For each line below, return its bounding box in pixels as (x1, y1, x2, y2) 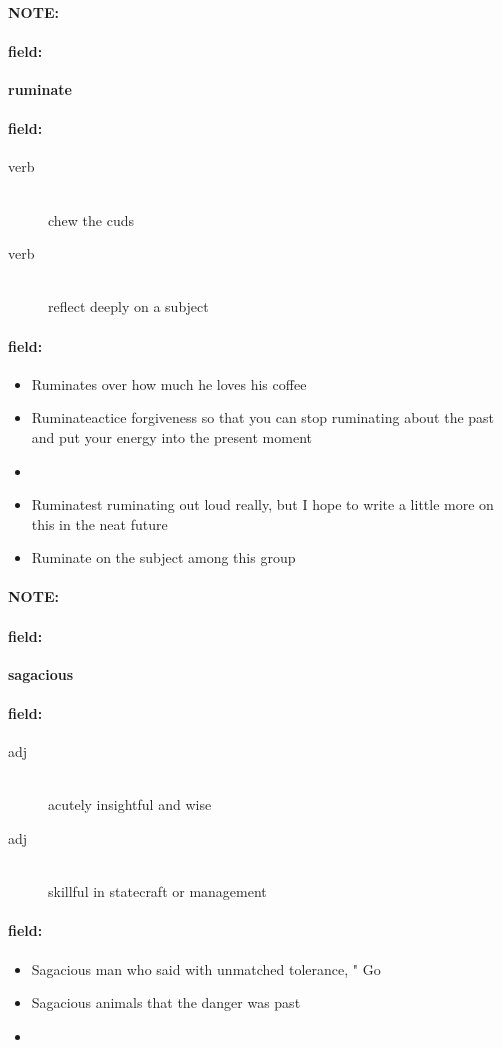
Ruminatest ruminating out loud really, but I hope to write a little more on (31, 494, 494, 515)
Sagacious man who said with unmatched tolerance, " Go (31, 958, 381, 979)
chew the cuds (48, 209, 135, 230)
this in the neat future (31, 513, 168, 534)
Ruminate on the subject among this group (31, 547, 296, 568)
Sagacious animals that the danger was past (31, 992, 301, 1013)
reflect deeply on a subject (48, 296, 209, 317)
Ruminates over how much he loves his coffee (31, 373, 307, 394)
